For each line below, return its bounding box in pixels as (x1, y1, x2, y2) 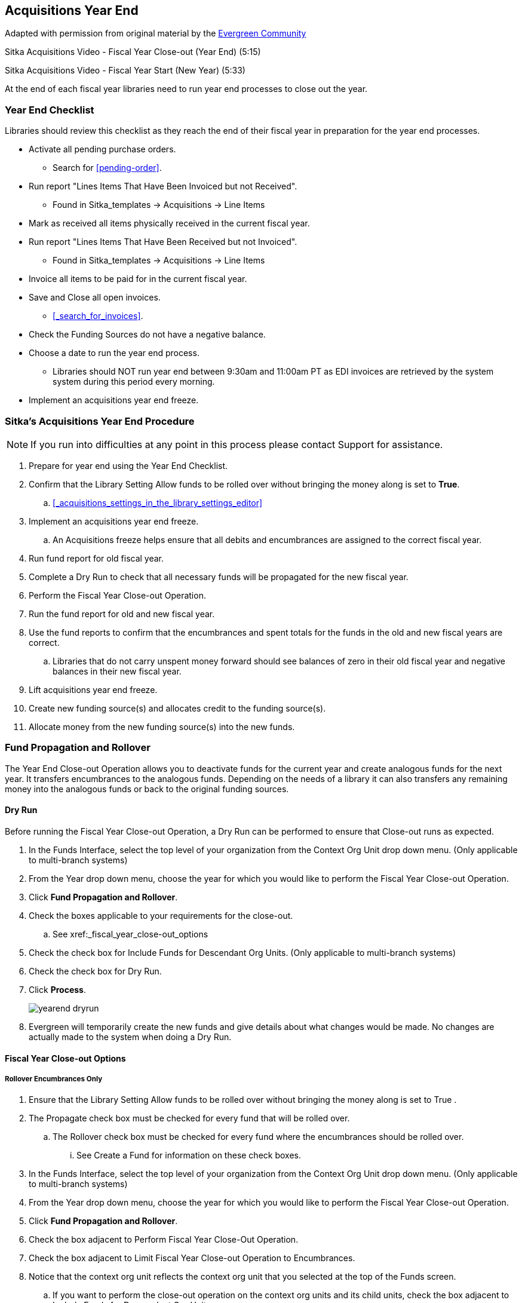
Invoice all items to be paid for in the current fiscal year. (29, 274, 247, 284)
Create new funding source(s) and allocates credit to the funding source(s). (29, 703, 326, 713)
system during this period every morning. (53, 376, 215, 387)
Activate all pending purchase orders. (29, 144, 176, 155)
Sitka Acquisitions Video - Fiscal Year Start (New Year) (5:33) (5, 65, 245, 76)
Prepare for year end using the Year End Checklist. (29, 460, 228, 471)
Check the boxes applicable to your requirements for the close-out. (29, 910, 293, 921)
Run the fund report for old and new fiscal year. (29, 608, 215, 619)
